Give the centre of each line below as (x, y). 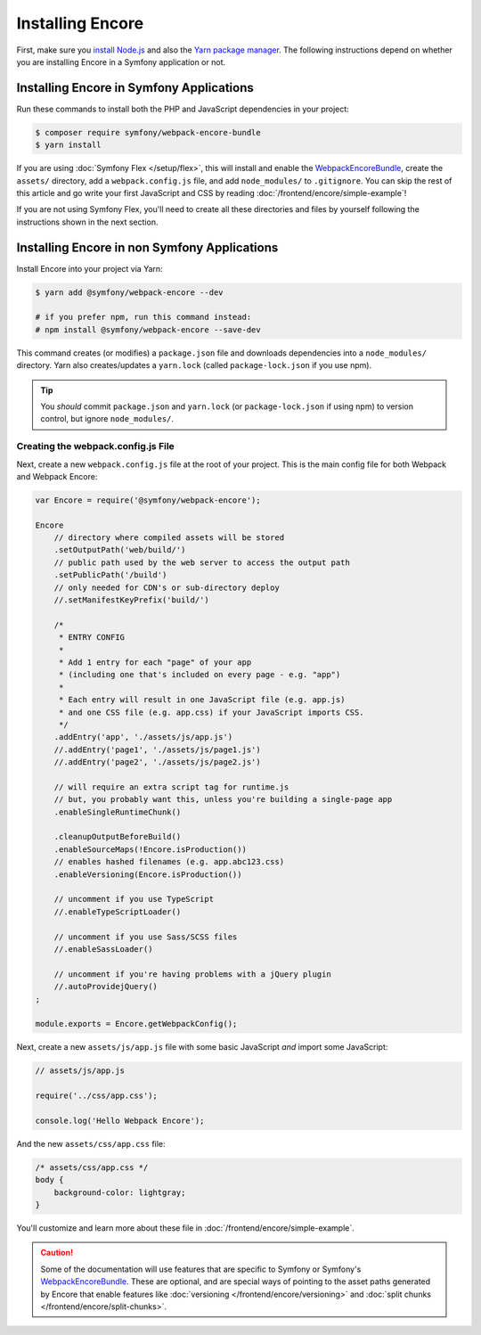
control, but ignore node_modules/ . (107, 419)
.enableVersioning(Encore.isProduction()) (148, 874)
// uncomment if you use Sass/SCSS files (146, 937)
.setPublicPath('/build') (110, 575)
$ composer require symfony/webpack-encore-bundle (148, 132)
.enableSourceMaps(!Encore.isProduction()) (150, 849)
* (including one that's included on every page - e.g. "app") (200, 675)
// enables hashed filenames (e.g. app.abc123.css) (169, 862)
